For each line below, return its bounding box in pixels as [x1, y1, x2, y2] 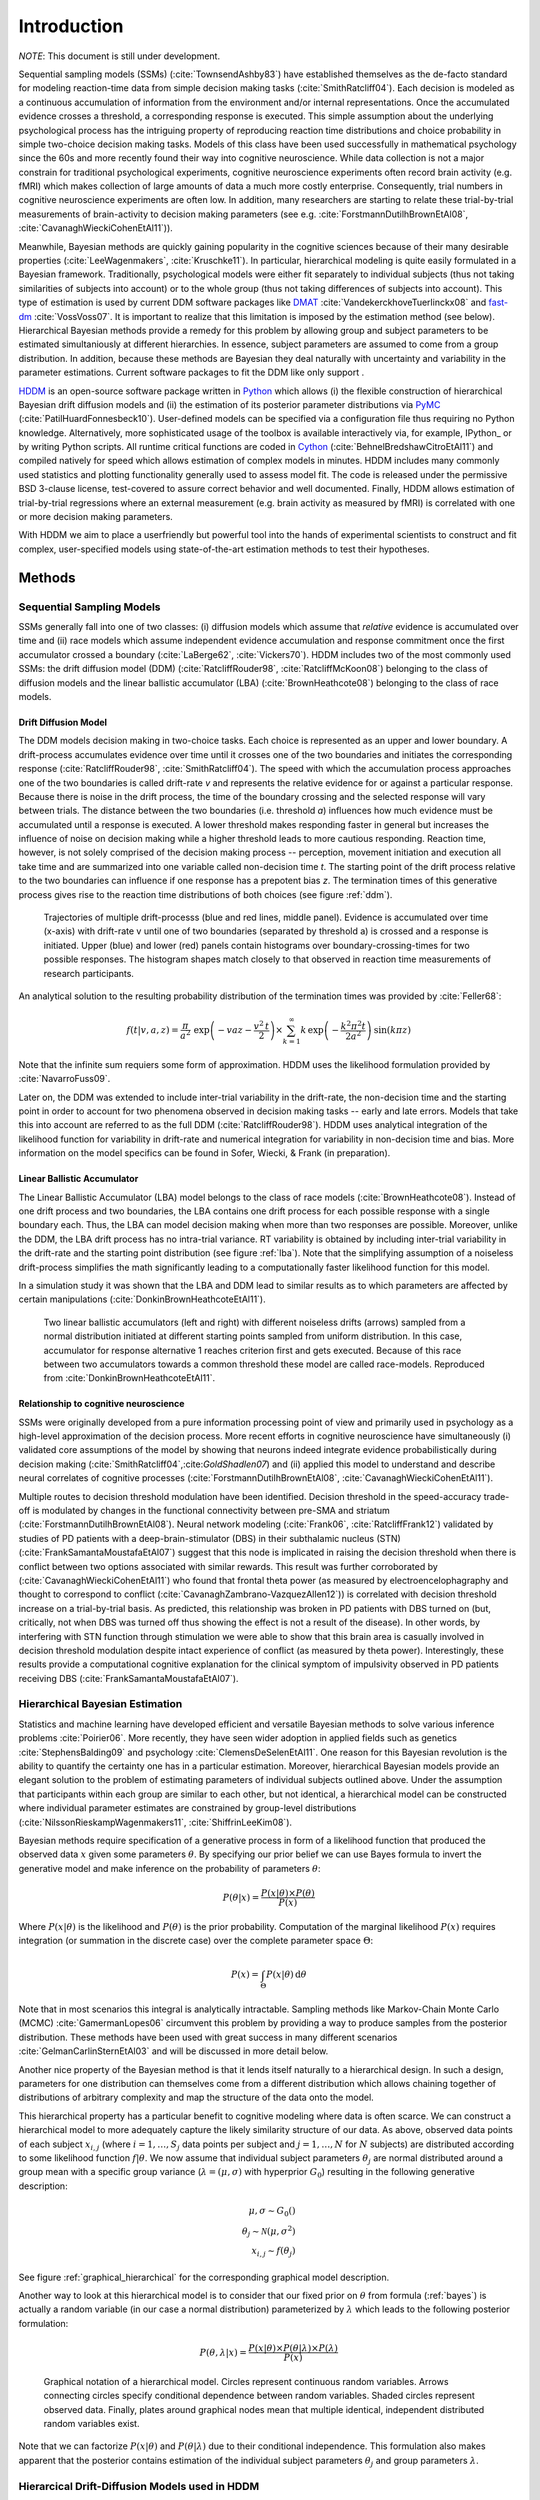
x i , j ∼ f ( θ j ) [251, 2245, 296, 2259]
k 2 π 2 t [340, 1018, 367, 1032]
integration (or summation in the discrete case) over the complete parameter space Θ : [18, 1935, 374, 1947]
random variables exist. [43, 2417, 140, 2429]
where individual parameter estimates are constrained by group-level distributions [18, 1802, 357, 1814]
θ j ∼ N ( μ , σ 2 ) [241, 2223, 296, 2239]
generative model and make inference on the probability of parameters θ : [18, 1862, 321, 1874]
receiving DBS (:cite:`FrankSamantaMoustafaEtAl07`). [18, 1672, 239, 1684]
